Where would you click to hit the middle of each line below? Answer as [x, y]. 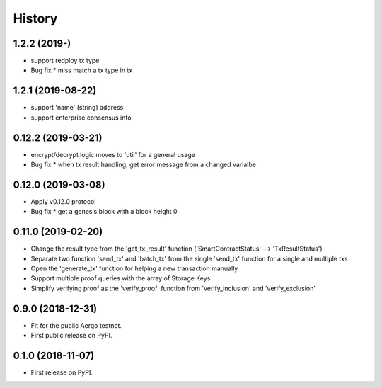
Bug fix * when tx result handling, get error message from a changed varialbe [143, 165]
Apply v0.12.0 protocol [63, 201]
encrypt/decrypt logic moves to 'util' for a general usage [113, 154]
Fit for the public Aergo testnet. [76, 325]
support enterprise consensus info [81, 118]
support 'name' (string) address [77, 108]
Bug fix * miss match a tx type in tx [82, 70]
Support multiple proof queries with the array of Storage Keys [121, 278]
